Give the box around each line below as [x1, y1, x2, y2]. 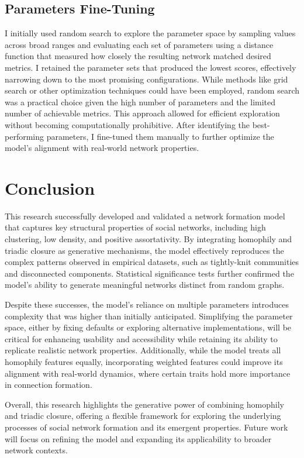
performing [5, 130, 44, 142]
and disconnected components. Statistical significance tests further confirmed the [5, 267, 294, 279]
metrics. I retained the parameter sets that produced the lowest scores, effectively [5, 61, 296, 73]
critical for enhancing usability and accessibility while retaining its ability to [5, 332, 278, 345]
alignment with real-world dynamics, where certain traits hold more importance [5, 367, 291, 379]
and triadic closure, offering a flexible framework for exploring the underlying [5, 409, 281, 422]
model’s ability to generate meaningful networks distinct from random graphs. [5, 278, 285, 291]
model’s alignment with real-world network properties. [5, 142, 199, 154]
